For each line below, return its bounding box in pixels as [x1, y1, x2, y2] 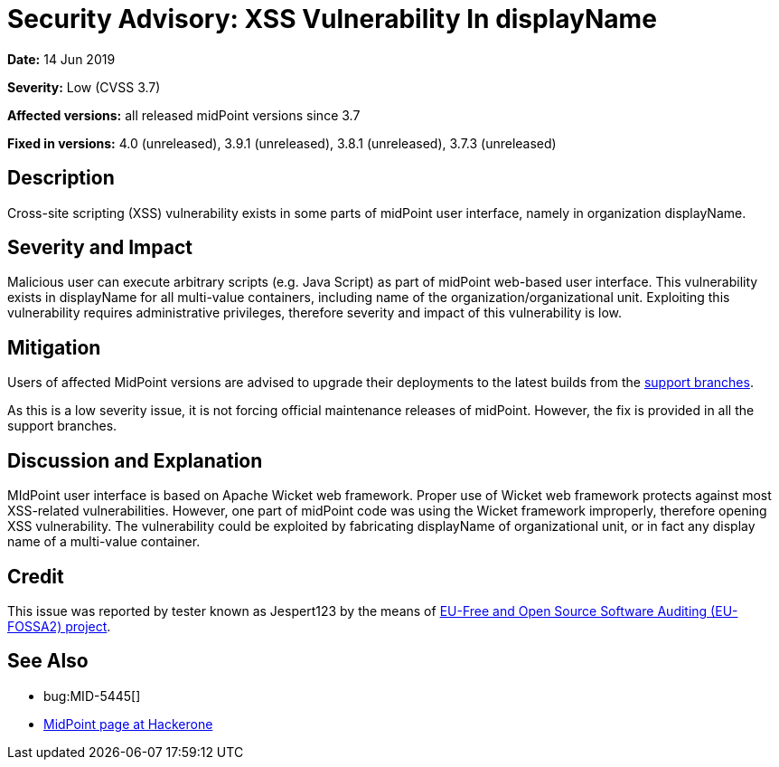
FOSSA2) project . [7, 618, 111, 634]
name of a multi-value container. [7, 534, 201, 550]
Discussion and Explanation [7, 449, 263, 472]
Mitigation [7, 336, 101, 359]
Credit [7, 564, 64, 588]
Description [7, 166, 115, 190]
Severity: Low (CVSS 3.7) [7, 79, 161, 95]
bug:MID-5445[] [43, 687, 141, 704]
